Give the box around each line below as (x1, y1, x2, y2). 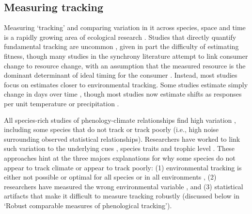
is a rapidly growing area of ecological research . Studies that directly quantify (4, 32, 236, 42)
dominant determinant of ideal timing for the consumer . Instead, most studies (4, 70, 237, 80)
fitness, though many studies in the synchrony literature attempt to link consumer (4, 50, 248, 61)
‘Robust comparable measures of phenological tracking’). (4, 200, 172, 210)
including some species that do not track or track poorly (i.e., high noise (4, 124, 219, 134)
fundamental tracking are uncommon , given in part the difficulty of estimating (4, 41, 239, 51)
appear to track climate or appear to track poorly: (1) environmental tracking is (4, 162, 242, 172)
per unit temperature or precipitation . (4, 98, 119, 108)
